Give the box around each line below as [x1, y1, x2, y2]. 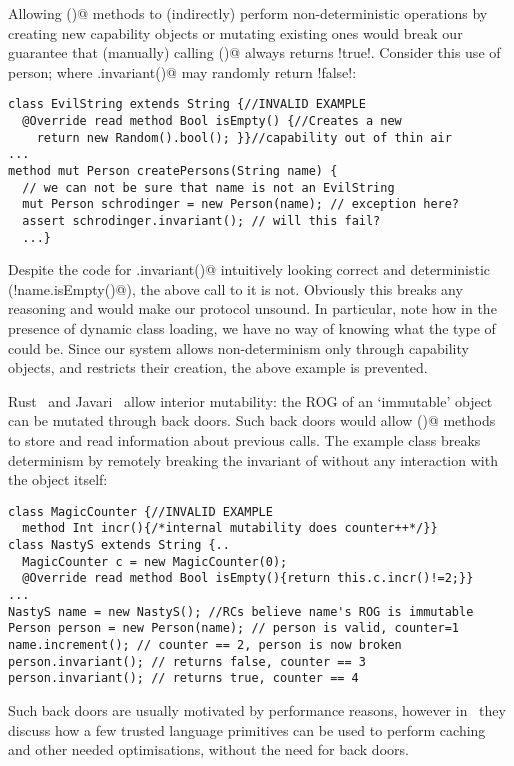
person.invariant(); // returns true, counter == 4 [8, 671, 359, 686]
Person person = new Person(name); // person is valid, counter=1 [8, 621, 460, 636]
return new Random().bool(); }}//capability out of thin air [36, 130, 452, 145]
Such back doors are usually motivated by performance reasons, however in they [8, 700, 506, 721]
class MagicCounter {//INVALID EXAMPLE [8, 504, 273, 519]
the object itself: [8, 469, 108, 490]
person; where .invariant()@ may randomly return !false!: [8, 61, 357, 82]
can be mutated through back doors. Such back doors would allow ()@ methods [8, 410, 496, 431]
